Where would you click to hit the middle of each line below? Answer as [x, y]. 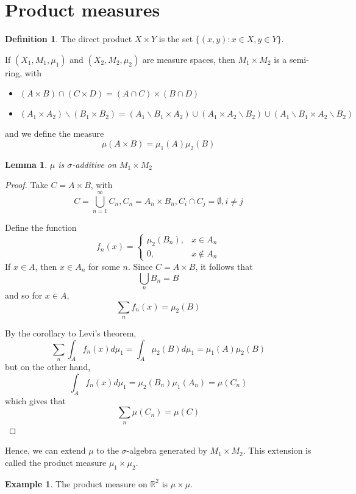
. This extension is [277, 450]
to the [108, 450]
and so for [24, 295]
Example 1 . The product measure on [76, 483]
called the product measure [56, 462]
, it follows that [224, 266]
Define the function [41, 227]
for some [104, 266]
